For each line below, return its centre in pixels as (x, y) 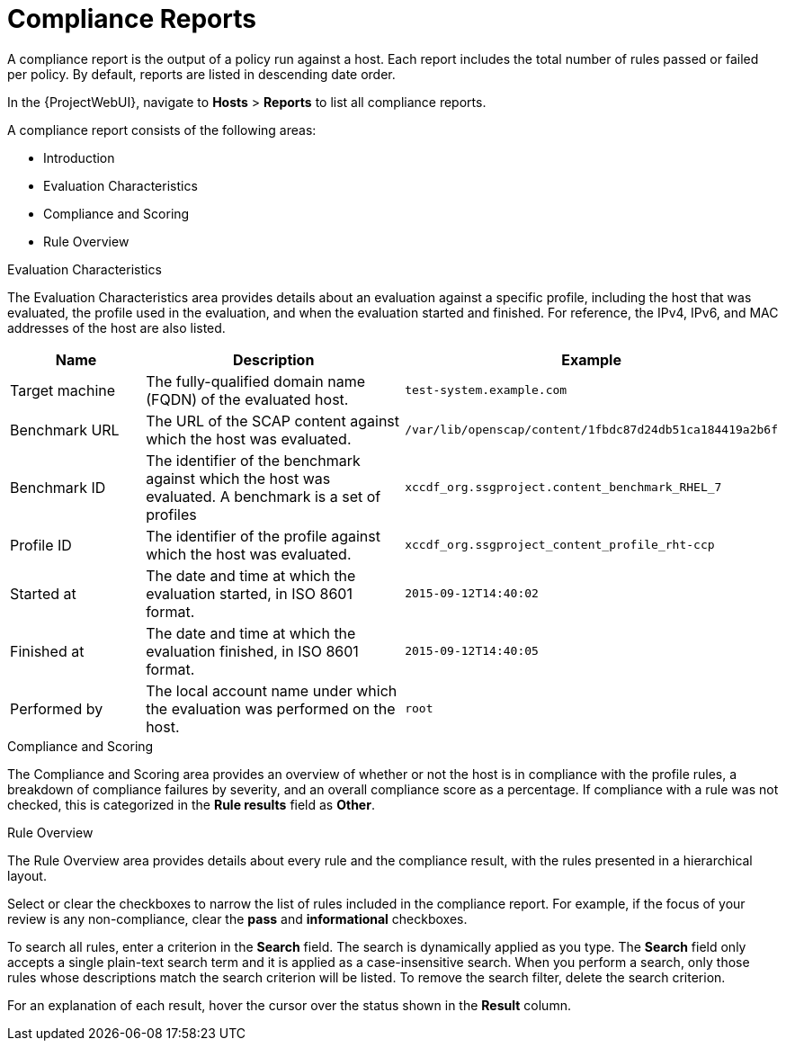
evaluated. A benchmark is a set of (263, 496)
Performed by (57, 708)
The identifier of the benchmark (253, 460)
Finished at (47, 651)
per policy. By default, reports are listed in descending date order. (201, 74)
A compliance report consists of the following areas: (162, 130)
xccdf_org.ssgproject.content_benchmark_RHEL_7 (563, 488)
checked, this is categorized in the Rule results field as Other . (191, 804)
